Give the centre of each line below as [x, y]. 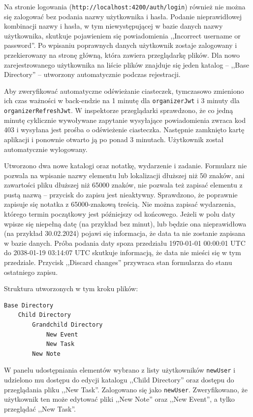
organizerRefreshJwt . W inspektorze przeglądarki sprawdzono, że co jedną [119, 110]
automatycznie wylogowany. [46, 149]
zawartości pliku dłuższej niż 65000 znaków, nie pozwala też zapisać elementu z [123, 185]
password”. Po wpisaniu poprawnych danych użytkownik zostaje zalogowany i [121, 45]
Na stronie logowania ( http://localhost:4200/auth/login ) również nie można [125, 6]
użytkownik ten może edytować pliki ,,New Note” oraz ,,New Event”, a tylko [119, 399]
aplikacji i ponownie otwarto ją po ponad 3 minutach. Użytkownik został [114, 139]
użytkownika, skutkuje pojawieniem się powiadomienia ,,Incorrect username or [122, 35]
